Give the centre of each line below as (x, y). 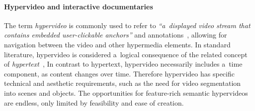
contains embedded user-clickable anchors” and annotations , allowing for (116, 35)
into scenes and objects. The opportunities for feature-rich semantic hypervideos (126, 92)
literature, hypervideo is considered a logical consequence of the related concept (126, 54)
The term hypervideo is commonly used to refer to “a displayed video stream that (127, 25)
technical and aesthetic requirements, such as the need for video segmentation (123, 83)
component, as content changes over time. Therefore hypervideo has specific (119, 73)
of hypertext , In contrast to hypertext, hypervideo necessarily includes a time (123, 64)
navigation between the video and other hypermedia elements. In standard (117, 44)
